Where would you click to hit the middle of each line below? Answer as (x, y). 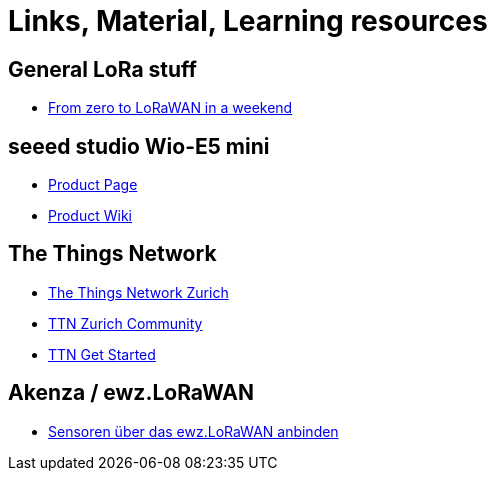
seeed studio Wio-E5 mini (139, 146)
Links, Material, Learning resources (248, 21)
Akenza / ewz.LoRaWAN (131, 393)
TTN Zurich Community (125, 323)
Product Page (93, 185)
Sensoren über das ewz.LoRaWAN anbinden (193, 431)
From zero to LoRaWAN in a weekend (170, 108)
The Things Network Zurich (138, 292)
